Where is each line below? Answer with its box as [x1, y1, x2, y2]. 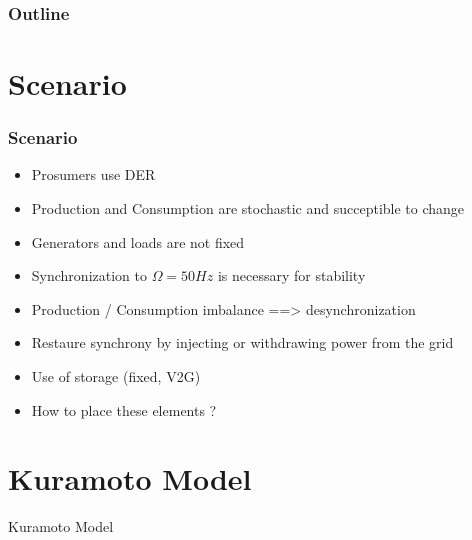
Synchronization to [31, 265, 147, 286]
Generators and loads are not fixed [31, 231, 245, 252]
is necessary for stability [217, 265, 366, 286]
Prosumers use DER [31, 164, 156, 185]
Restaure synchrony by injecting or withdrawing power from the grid [31, 332, 454, 353]
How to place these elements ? [31, 399, 217, 420]
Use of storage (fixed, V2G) [31, 366, 201, 386]
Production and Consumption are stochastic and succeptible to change [31, 198, 465, 219]
